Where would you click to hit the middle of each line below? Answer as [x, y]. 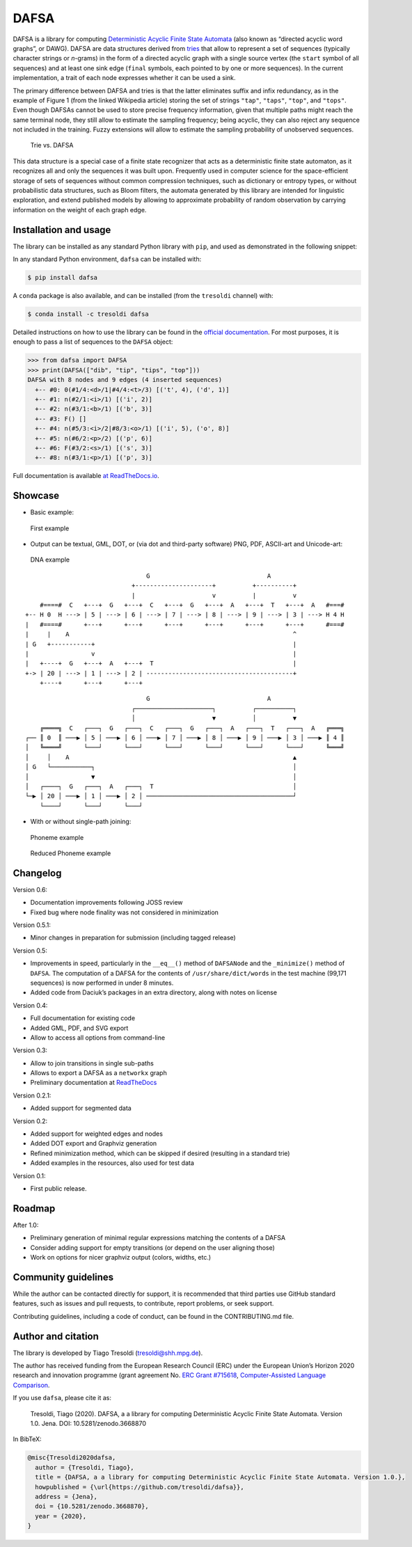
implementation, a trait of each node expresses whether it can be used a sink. [124, 78]
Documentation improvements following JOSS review [107, 903]
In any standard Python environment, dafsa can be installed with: [107, 259]
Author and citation [56, 1336]
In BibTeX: [27, 1439]
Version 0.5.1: [32, 925]
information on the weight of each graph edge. [80, 209]
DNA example [50, 560]
